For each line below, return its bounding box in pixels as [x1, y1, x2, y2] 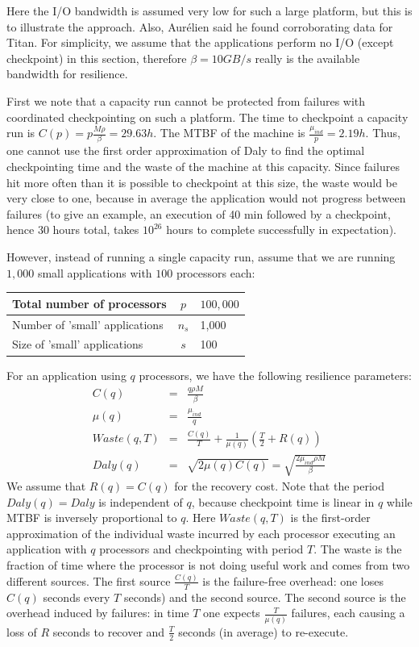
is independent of [98, 493, 183, 510]
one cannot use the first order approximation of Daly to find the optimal [6, 142, 365, 159]
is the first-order [290, 509, 371, 526]
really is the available [255, 49, 360, 66]
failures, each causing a [291, 604, 405, 621]
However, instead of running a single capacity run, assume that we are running [6, 248, 396, 265]
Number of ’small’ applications [12, 315, 164, 332]
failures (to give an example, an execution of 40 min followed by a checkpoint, [6, 205, 391, 222]
